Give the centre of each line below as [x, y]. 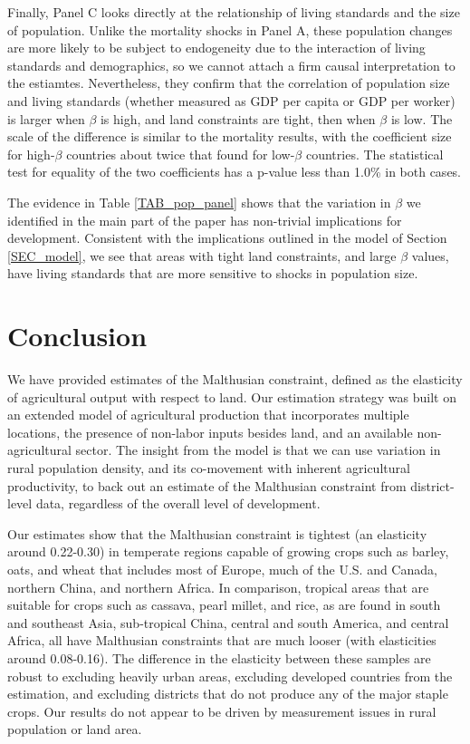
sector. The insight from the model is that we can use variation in [258, 450]
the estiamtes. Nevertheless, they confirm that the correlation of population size [229, 83]
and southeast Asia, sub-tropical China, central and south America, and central [228, 622]
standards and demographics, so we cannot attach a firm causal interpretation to [231, 65]
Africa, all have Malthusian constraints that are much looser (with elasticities [222, 640]
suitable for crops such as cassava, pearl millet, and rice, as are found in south [224, 605]
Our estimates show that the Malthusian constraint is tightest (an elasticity [217, 533]
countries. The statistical [374, 154]
